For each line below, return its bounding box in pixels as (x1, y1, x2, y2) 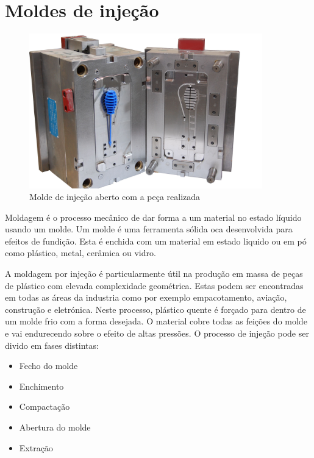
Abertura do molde (19, 421, 91, 434)
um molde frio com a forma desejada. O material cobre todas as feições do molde (5, 315, 307, 327)
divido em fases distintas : (5, 338, 99, 351)
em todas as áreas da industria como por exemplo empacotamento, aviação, (5, 291, 287, 304)
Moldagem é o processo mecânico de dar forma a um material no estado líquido (5, 210, 302, 223)
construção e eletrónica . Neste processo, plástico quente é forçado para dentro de (5, 302, 306, 315)
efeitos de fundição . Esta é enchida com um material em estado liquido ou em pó (5, 234, 307, 247)
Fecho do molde (19, 359, 78, 372)
